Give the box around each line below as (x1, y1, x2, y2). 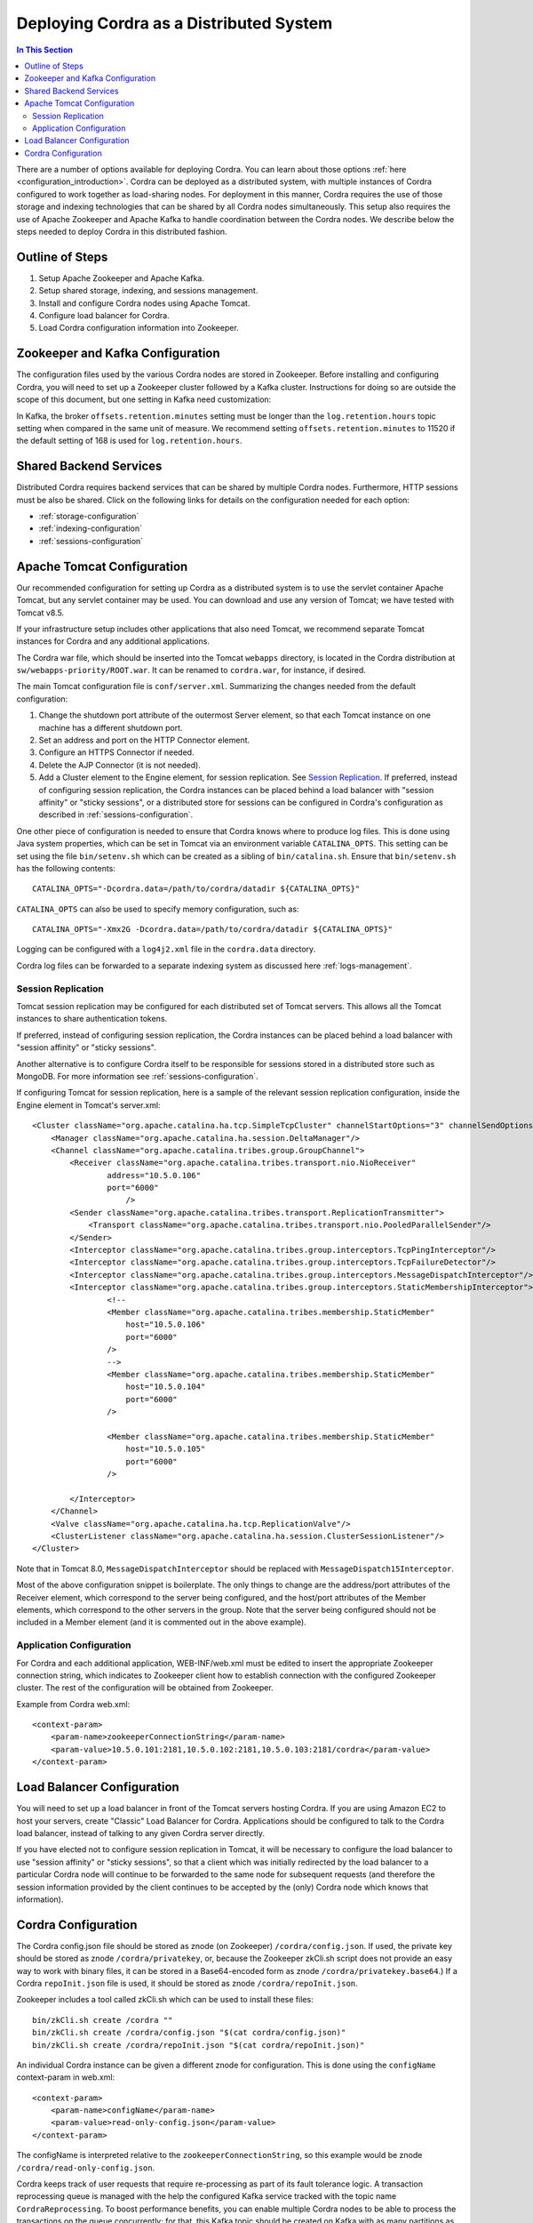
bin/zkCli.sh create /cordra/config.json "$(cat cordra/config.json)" (32, 2027, 346, 2038)
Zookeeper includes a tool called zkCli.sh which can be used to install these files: (16, 1994, 314, 2005)
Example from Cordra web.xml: (16, 1698, 131, 1709)
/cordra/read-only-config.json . (16, 2162, 155, 2173)
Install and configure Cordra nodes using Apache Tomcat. (38, 298, 251, 309)
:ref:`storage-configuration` (38, 511, 139, 522)
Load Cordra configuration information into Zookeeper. (38, 323, 239, 333)
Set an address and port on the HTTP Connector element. (38, 734, 251, 746)
